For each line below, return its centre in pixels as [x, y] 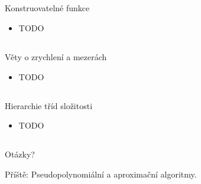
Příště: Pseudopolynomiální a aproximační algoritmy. [101, 174]
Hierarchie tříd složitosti [49, 105]
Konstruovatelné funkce [47, 8]
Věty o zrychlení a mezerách [56, 56]
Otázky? [20, 154]
